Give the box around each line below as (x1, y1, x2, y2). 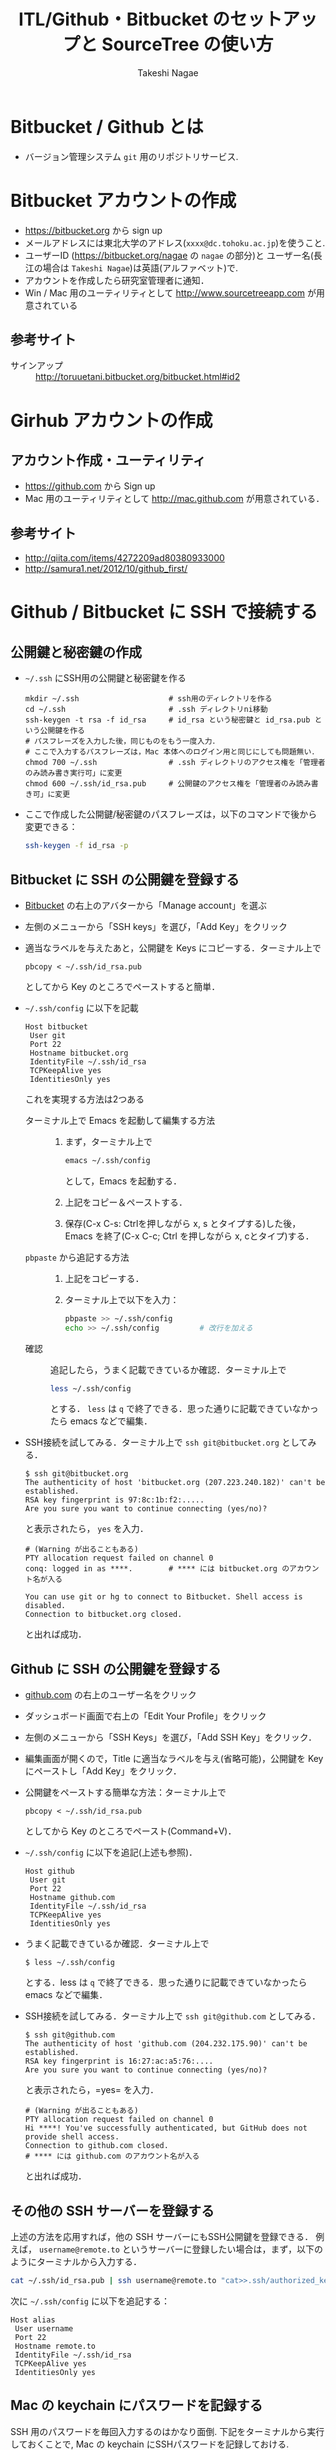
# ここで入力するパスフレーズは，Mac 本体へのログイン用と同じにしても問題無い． (24, 747, 320, 757)
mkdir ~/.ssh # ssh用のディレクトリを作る (24, 694, 273, 704)
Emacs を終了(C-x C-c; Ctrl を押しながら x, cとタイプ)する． (64, 1230, 315, 1242)
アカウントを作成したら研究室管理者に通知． (24, 274, 210, 286)
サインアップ (10, 360, 63, 372)
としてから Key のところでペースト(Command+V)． (24, 1825, 237, 1837)
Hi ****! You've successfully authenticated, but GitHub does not (24, 2123, 308, 2134)
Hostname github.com (29, 1893, 115, 1903)
